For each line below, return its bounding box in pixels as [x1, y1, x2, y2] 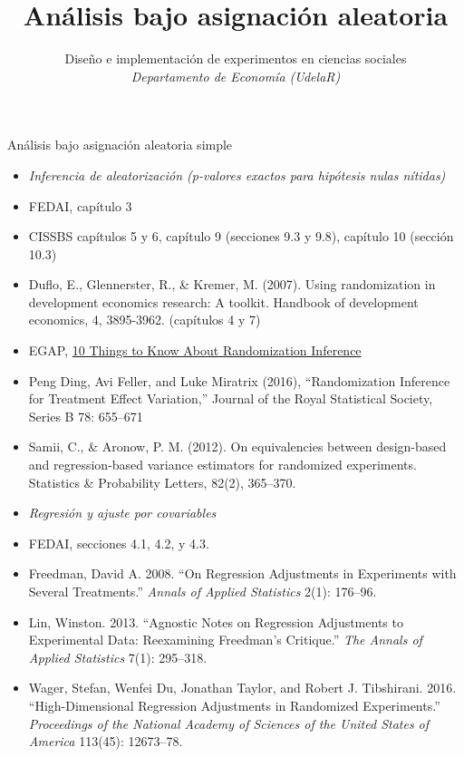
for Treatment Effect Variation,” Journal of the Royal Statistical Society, [28, 389, 433, 408]
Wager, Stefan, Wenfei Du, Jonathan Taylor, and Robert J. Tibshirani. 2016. [28, 678, 457, 697]
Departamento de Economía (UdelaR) [130, 66, 341, 85]
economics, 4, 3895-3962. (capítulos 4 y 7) [28, 310, 261, 329]
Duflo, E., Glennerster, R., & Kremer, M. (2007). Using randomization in [28, 275, 436, 294]
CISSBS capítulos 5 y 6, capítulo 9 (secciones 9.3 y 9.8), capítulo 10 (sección [28, 227, 454, 246]
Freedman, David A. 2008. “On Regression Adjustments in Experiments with [28, 564, 457, 583]
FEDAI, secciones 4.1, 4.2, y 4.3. [28, 533, 209, 552]
